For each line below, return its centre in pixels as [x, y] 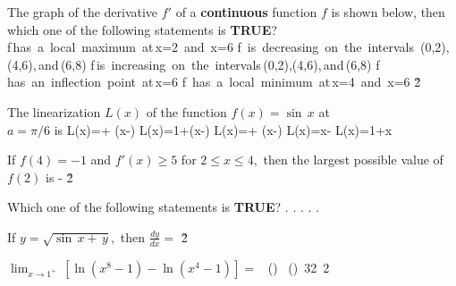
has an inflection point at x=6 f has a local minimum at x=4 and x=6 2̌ [214, 82]
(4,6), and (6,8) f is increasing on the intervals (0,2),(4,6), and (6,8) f [194, 64]
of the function [186, 111]
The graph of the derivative [83, 12]
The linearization [54, 111]
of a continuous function [246, 12]
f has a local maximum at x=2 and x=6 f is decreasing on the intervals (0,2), [228, 47]
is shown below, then [388, 12]
